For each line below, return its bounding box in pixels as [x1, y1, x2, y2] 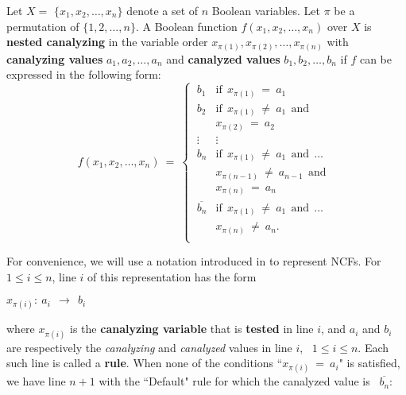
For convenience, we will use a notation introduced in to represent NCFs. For [6, 253, 381, 269]
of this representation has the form [87, 268, 257, 285]
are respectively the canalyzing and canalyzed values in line [6, 339, 292, 355]
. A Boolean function [135, 17, 238, 34]
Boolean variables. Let [211, 2, 321, 18]
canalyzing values [6, 50, 103, 67]
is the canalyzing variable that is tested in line [70, 320, 314, 337]
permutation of [6, 17, 79, 34]
